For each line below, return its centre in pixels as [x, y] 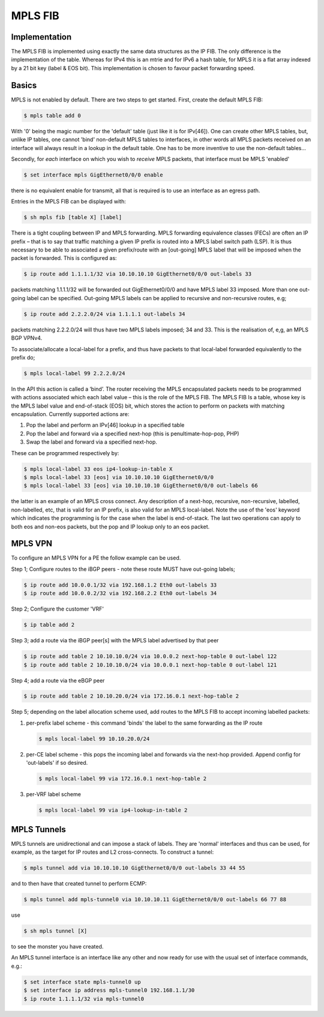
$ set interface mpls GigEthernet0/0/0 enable [93, 175]
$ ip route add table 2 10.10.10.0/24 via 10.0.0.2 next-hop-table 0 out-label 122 [150, 656]
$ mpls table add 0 [52, 115]
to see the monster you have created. [57, 946]
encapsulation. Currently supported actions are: [70, 414]
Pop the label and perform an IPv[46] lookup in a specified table [105, 425]
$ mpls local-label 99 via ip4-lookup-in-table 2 [113, 810]
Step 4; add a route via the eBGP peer [58, 680]
